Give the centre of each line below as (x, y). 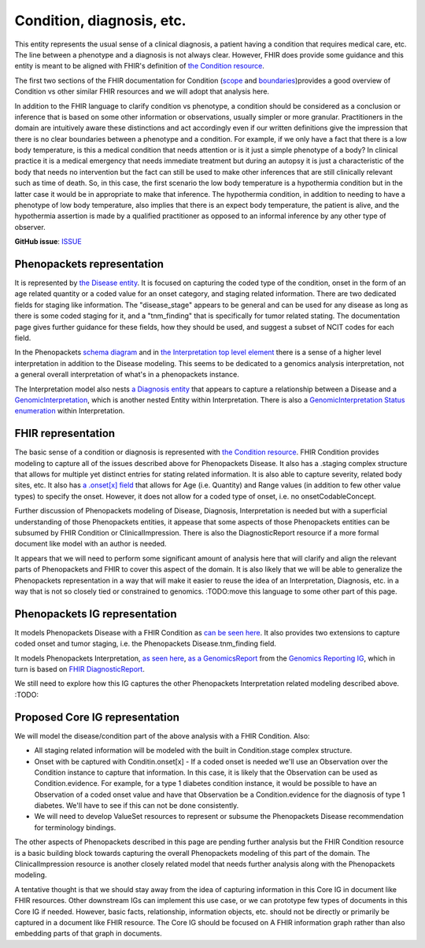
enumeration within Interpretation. (70, 411)
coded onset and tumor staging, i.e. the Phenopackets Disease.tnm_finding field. (146, 644)
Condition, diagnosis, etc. (100, 20)
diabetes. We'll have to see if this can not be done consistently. (137, 805)
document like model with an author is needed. (91, 544)
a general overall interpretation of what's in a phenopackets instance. (127, 375)
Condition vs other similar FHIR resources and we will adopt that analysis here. (142, 91)
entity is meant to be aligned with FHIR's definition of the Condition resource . (140, 66)
